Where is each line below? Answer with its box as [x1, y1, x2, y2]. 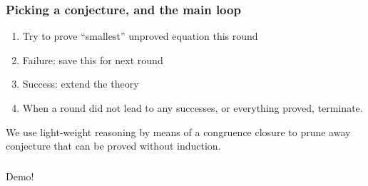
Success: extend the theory [22, 76, 139, 91]
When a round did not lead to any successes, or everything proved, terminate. [22, 100, 363, 115]
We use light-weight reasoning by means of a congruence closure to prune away [6, 124, 351, 139]
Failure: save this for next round [22, 52, 163, 67]
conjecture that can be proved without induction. [6, 138, 221, 153]
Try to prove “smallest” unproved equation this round [22, 29, 258, 43]
